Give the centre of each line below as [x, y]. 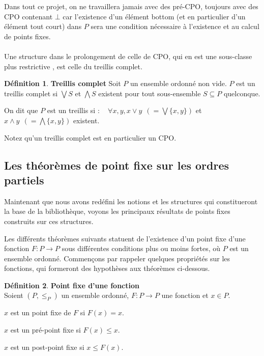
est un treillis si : [73, 110]
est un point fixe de [41, 312]
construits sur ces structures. [49, 221]
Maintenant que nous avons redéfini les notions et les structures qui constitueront [131, 201]
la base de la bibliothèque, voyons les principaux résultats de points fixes [117, 211]
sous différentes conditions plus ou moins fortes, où [141, 248]
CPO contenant [28, 16]
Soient [14, 295]
